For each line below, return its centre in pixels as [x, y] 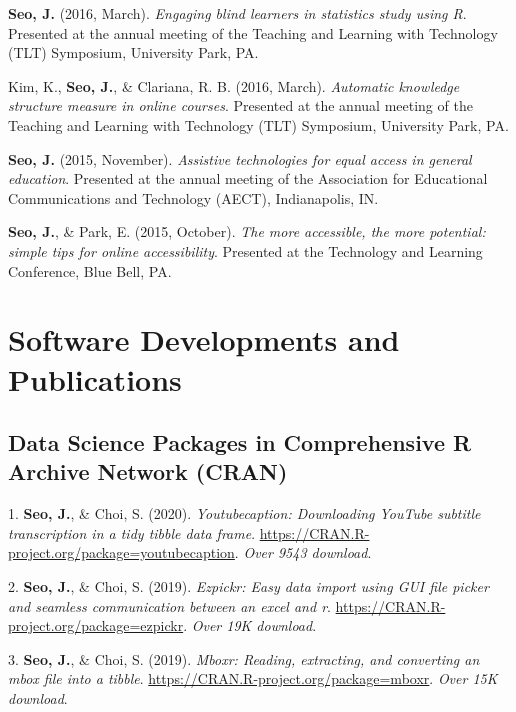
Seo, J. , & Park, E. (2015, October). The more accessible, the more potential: [247, 231]
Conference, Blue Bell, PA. [90, 270]
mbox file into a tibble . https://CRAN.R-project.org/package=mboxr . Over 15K [253, 678]
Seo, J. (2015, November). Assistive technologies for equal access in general [240, 158]
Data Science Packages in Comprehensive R [240, 442]
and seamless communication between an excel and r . [169, 605]
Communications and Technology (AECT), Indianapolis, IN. [193, 197]
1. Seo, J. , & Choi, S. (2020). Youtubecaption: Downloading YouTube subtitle [244, 513]
